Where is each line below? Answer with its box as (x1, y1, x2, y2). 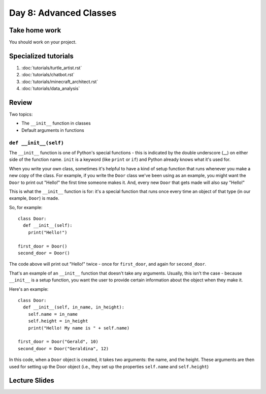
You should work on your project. (9, 39, 77, 45)
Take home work (9, 26, 61, 34)
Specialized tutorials (9, 52, 74, 60)
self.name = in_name (28, 311, 78, 317)
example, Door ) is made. (9, 195, 60, 201)
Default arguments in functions (21, 127, 85, 133)
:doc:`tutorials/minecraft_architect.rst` (21, 79, 99, 85)
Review (9, 98, 33, 107)
